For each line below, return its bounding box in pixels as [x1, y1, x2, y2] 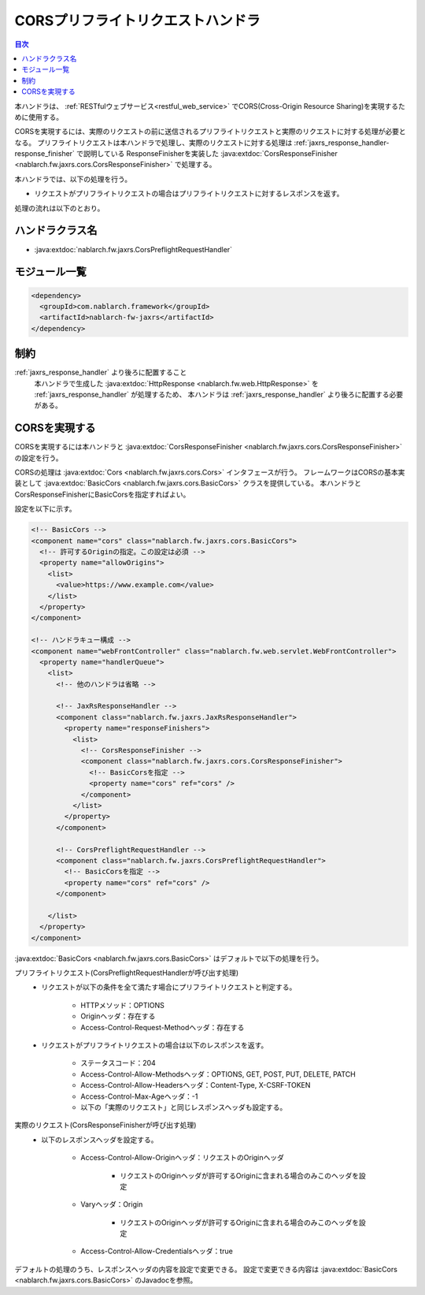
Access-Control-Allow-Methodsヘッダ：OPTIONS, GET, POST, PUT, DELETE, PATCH [80, 1069, 356, 1079]
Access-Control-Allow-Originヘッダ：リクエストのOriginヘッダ [80, 1153, 285, 1163]
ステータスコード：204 [80, 1059, 157, 1068]
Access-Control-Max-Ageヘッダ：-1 [80, 1092, 198, 1101]
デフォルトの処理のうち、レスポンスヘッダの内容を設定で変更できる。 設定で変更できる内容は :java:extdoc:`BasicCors [14, 1264, 397, 1274]
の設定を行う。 [14, 453, 63, 463]
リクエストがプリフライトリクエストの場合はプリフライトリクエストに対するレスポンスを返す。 [34, 189, 344, 199]
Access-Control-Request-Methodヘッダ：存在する [80, 1022, 245, 1032]
